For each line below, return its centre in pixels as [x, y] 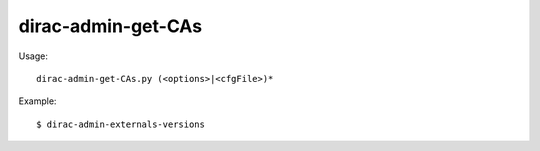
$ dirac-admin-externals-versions [120, 124]
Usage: [33, 56]
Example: [37, 101]
